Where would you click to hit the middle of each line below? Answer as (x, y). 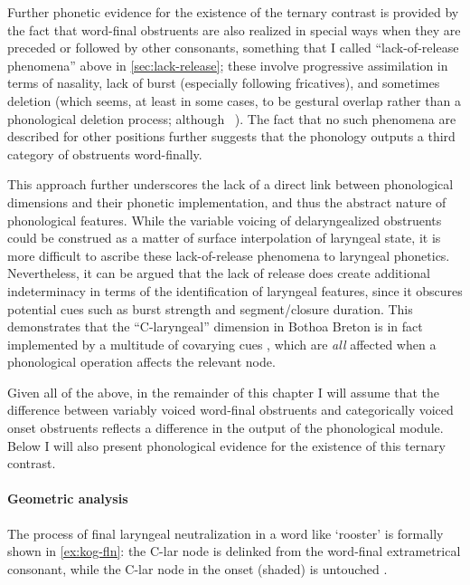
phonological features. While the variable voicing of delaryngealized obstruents (225, 220)
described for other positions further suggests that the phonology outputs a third (231, 136)
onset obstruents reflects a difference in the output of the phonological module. (226, 428)
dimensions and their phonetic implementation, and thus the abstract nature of (227, 201)
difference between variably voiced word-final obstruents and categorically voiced (230, 410)
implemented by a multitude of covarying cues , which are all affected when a (222, 344)
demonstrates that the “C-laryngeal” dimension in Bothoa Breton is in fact (215, 326)
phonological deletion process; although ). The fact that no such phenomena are (232, 118)
